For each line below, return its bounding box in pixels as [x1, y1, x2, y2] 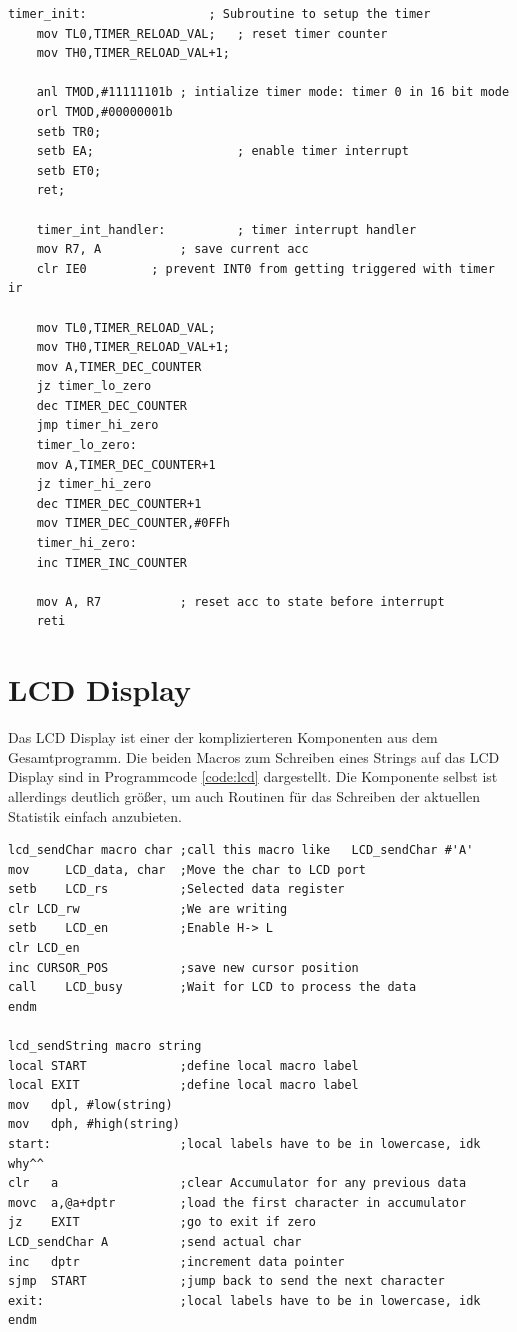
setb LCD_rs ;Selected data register [8, 882, 345, 897]
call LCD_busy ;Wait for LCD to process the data [8, 980, 417, 995]
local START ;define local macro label [8, 1058, 359, 1073]
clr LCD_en [8, 941, 80, 956]
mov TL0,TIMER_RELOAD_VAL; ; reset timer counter [36, 26, 388, 41]
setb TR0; [36, 124, 102, 139]
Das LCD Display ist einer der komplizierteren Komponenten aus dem [8, 727, 438, 748]
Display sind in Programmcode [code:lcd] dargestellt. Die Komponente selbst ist [8, 766, 498, 787]
